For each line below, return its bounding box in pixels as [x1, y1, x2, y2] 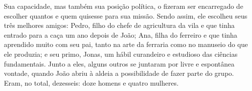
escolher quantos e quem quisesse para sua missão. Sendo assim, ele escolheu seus [4, 10, 248, 21]
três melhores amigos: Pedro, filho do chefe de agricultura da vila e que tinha [4, 20, 235, 30]
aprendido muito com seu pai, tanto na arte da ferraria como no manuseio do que [4, 39, 248, 49]
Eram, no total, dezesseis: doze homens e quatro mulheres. [4, 77, 179, 88]
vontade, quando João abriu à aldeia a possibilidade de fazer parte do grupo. [4, 68, 234, 78]
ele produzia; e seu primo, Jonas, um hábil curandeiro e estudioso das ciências [4, 48, 238, 59]
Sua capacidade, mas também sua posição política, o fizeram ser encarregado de [4, 1, 243, 11]
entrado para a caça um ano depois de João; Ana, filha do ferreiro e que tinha [4, 29, 237, 40]
